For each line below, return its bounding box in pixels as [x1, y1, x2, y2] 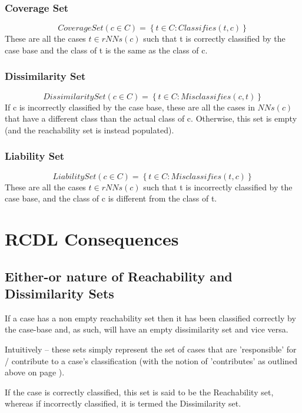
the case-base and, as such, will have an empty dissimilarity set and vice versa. [5, 323, 288, 335]
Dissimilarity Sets [5, 284, 114, 302]
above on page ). [5, 366, 65, 378]
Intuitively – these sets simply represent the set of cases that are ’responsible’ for [5, 343, 297, 355]
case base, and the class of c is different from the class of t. [5, 192, 217, 204]
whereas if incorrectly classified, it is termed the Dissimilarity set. [5, 397, 241, 409]
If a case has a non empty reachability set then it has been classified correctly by [5, 311, 296, 324]
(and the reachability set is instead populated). [5, 123, 174, 136]
